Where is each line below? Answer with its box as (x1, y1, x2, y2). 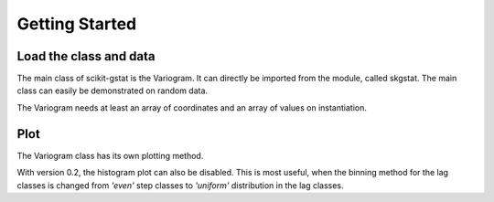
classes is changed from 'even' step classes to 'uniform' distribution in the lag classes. (16, 179, 344, 191)
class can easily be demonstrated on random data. (16, 85, 209, 96)
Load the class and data (16, 48, 156, 64)
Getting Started (16, 14, 137, 34)
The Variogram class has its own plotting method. (16, 150, 204, 161)
